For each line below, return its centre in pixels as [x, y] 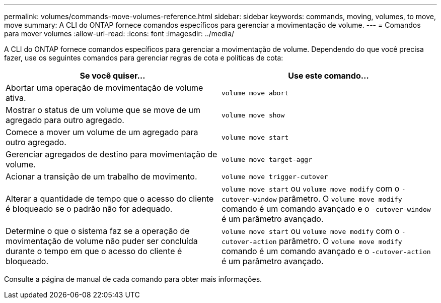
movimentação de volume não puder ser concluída [102, 241]
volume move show [253, 115]
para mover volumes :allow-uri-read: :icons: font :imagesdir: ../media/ [119, 34]
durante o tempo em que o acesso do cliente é [94, 251]
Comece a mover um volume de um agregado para [102, 132]
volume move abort [255, 93]
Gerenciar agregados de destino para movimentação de [112, 154]
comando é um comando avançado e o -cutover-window [326, 209]
